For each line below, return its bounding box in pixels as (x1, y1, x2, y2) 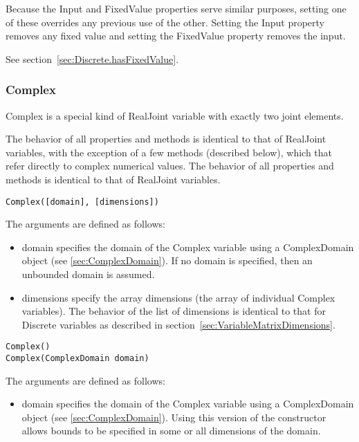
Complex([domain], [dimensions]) (6, 196, 159, 207)
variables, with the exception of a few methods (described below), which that (6, 145, 333, 159)
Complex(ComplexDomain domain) (6, 353, 149, 364)
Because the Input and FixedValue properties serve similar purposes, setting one (6, 1, 347, 15)
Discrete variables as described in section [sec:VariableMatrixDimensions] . (21, 317, 335, 331)
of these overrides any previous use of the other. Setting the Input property (6, 15, 325, 29)
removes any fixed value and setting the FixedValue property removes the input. (6, 28, 346, 43)
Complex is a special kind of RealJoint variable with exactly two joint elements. (6, 108, 344, 122)
